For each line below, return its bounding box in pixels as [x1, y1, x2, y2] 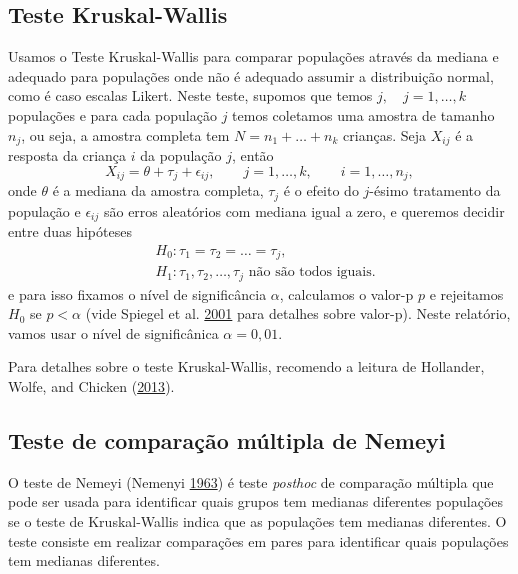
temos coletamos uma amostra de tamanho [232, 104, 495, 125]
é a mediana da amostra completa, [52, 180, 264, 201]
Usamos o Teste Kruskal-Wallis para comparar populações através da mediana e [8, 46, 499, 67]
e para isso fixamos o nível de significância [8, 283, 267, 304]
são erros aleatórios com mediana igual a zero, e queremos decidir [103, 200, 505, 221]
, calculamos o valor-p [279, 283, 414, 304]
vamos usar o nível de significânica [8, 322, 219, 343]
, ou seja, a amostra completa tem [21, 124, 230, 145]
